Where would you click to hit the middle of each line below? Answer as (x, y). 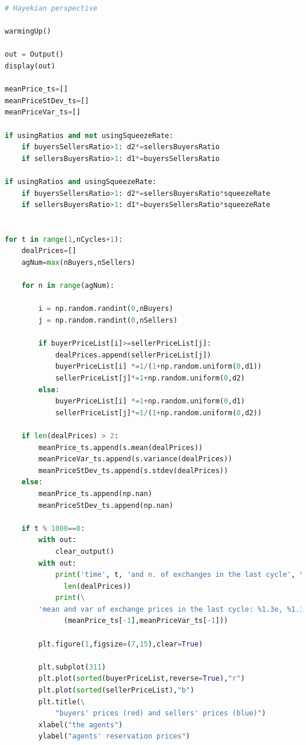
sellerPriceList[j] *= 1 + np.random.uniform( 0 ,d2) (150, 378)
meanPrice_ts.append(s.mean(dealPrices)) (121, 447)
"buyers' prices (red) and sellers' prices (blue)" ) (160, 713)
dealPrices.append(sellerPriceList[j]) (133, 355)
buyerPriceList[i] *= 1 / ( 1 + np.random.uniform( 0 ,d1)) (158, 367)
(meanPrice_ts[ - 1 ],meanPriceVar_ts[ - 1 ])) (146, 621)
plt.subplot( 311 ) (72, 667)
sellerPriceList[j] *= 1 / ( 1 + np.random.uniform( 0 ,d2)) (158, 413)
